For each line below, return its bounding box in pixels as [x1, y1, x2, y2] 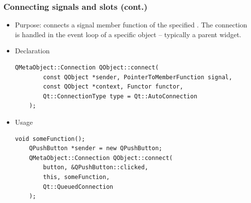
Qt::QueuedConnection [43, 183, 114, 190]
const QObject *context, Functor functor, [43, 83, 183, 90]
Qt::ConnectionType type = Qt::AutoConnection [43, 92, 198, 100]
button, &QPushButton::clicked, [43, 164, 148, 171]
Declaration [15, 45, 50, 56]
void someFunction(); [15, 135, 85, 142]
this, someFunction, [43, 173, 110, 180]
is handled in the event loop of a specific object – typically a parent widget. [15, 29, 241, 39]
